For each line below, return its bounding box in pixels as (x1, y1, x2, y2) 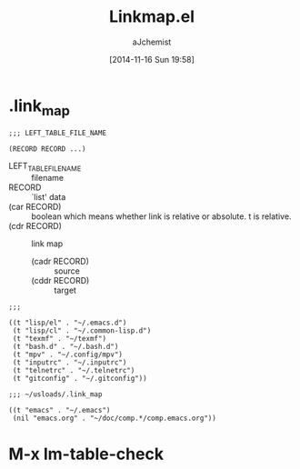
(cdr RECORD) (8, 221, 63, 232)
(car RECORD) (8, 202, 62, 213)
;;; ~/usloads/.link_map (8, 390, 103, 399)
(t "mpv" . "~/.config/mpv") (12, 350, 124, 360)
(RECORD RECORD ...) (8, 145, 87, 154)
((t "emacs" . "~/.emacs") (8, 406, 111, 415)
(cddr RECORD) (31, 275, 90, 286)
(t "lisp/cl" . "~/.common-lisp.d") (12, 326, 152, 335)
